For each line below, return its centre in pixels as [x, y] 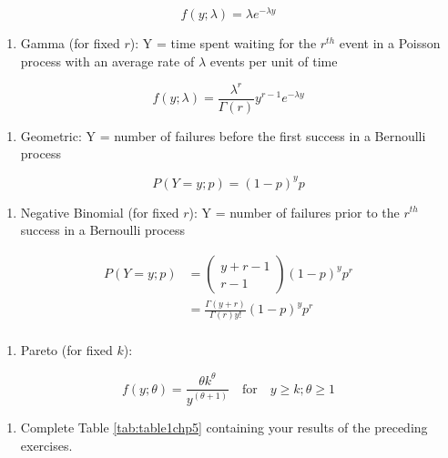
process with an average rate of [107, 61]
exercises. [46, 445]
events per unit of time [274, 61]
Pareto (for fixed [66, 350]
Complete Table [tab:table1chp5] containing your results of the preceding [224, 427]
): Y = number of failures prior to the [294, 212]
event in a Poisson [390, 43]
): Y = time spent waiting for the [223, 43]
